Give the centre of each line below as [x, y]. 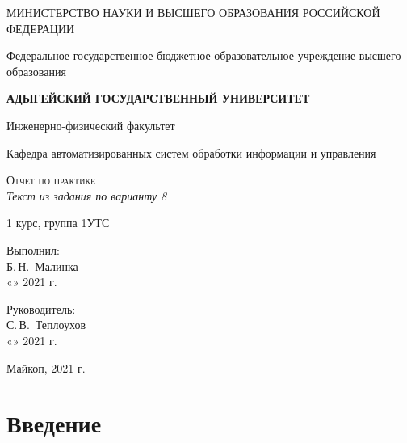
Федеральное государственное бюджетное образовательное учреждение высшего [204, 55]
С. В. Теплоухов [46, 325]
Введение [54, 423]
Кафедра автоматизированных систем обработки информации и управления [191, 152]
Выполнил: [33, 249]
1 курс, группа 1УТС [58, 223]
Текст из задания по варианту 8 [87, 195]
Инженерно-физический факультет [91, 125]
